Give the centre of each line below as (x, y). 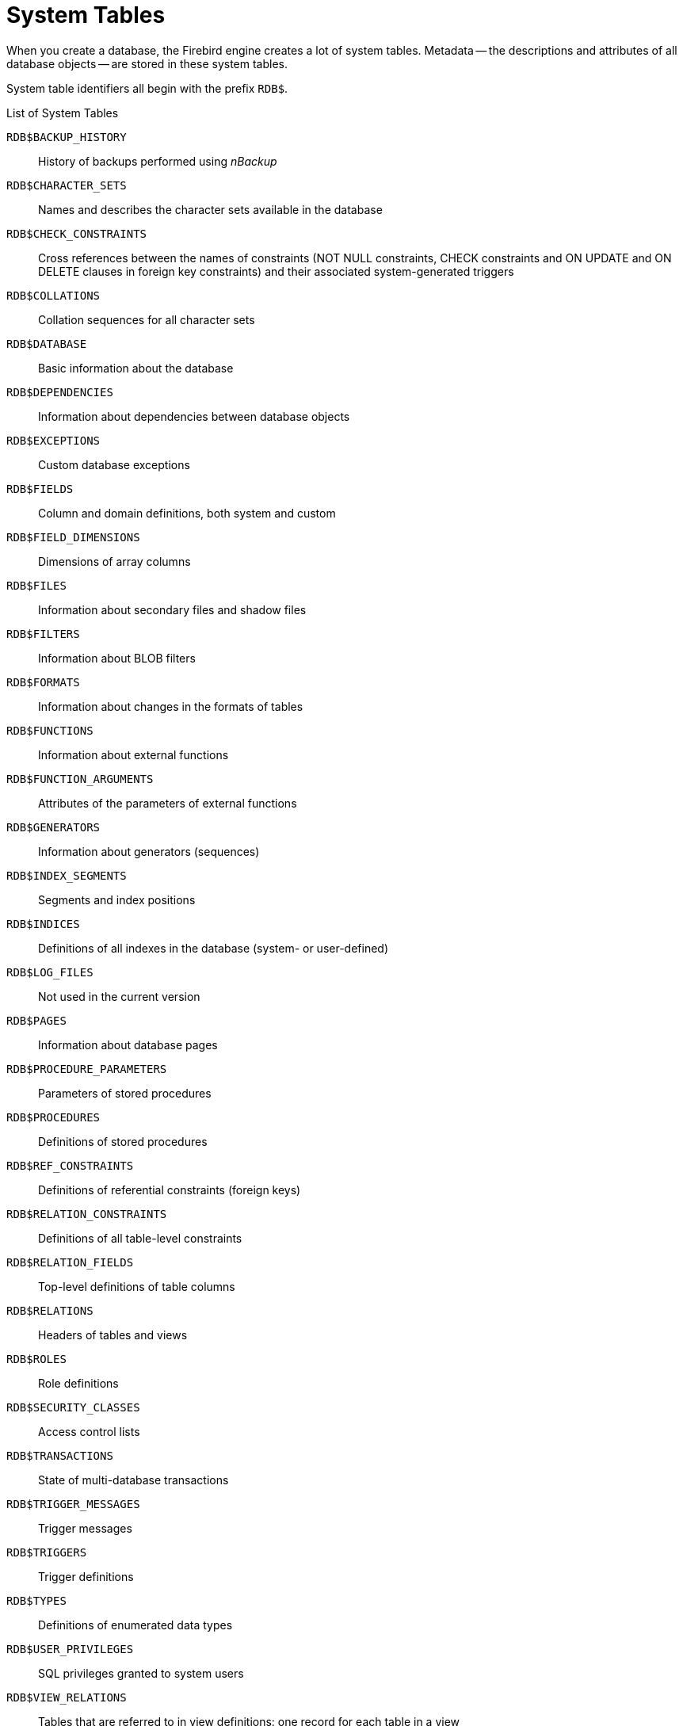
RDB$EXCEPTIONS (53, 440)
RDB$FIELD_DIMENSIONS (73, 537)
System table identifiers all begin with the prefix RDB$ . (147, 88)
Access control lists (89, 1431)
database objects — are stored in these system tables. (147, 63)
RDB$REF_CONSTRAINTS (70, 1165)
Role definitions (78, 1383)
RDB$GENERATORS (53, 827)
